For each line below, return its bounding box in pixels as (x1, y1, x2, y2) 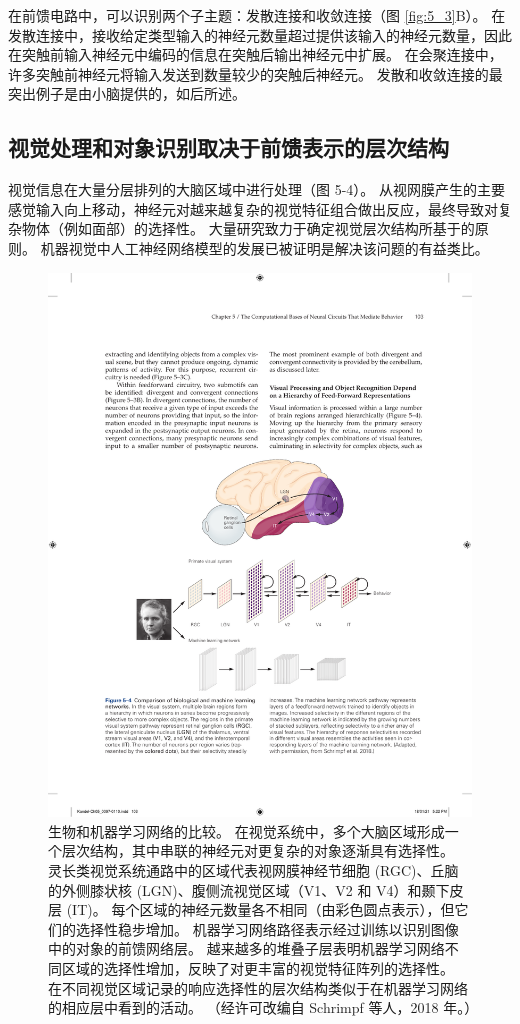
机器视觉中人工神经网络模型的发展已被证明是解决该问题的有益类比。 (40, 237, 489, 258)
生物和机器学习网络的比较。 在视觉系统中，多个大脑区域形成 (48, 820, 445, 841)
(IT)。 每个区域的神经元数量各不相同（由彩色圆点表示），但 (66, 899, 455, 920)
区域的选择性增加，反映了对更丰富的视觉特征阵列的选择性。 (61, 958, 454, 979)
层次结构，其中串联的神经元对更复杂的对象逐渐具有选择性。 (61, 840, 454, 861)
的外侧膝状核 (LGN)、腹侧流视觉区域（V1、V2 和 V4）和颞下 (48, 879, 450, 900)
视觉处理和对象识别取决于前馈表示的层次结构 (8, 132, 449, 163)
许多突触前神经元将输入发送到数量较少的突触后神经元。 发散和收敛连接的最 (8, 63, 503, 84)
